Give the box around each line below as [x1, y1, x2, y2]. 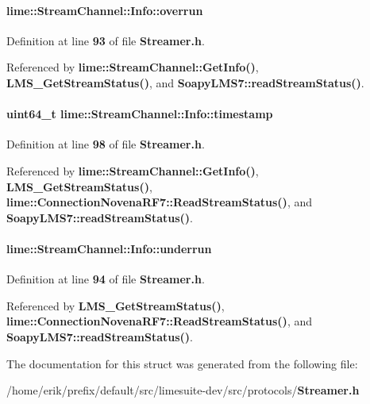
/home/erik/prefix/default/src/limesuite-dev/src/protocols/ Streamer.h [6, 382, 360, 398]
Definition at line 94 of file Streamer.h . [6, 271, 205, 287]
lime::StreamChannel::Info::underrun [6, 240, 212, 256]
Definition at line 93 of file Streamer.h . [6, 32, 205, 48]
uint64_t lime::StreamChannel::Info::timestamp [6, 106, 273, 122]
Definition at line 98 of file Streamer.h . [6, 136, 205, 152]
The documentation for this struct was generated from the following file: [6, 355, 358, 371]
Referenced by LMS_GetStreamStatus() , [6, 297, 225, 314]
